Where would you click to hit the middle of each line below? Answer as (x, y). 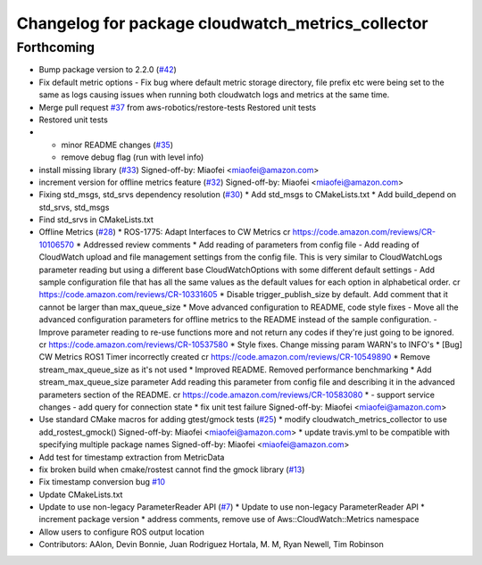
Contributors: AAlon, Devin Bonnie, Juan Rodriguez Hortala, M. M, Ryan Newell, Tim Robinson (211, 544)
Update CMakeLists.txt (81, 494)
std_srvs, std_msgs (74, 207)
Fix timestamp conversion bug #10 (102, 482)
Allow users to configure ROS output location (122, 532)
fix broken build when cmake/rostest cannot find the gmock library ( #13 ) (172, 469)
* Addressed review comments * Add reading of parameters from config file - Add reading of (248, 245)
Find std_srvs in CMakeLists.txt (96, 220)
